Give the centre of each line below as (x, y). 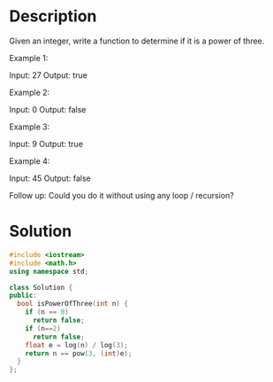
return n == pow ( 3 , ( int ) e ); (79, 353)
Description (53, 16)
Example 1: (29, 58)
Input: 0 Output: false (48, 109)
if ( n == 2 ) (43, 328)
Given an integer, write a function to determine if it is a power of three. (137, 41)
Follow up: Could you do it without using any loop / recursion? (121, 195)
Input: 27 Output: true (49, 75)
